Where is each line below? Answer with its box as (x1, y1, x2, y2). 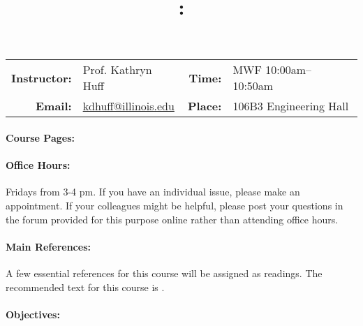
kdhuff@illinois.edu (82, 98, 175, 114)
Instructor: (11, 69, 72, 86)
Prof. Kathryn (82, 61, 152, 78)
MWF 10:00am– (232, 61, 312, 78)
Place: (188, 98, 222, 114)
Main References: (6, 239, 91, 253)
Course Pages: (6, 130, 75, 145)
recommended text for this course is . (6, 279, 165, 294)
